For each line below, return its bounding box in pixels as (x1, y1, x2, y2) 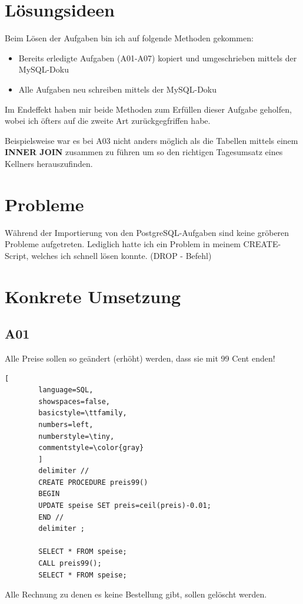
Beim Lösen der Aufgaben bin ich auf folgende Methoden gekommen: (5, 32, 254, 44)
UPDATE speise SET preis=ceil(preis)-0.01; (38, 501, 211, 510)
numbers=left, (38, 420, 94, 429)
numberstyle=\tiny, (38, 432, 115, 441)
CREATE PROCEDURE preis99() (38, 478, 148, 487)
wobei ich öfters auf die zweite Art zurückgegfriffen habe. (5, 114, 211, 127)
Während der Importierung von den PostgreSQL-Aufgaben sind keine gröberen (5, 226, 289, 238)
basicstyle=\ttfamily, (38, 409, 127, 418)
